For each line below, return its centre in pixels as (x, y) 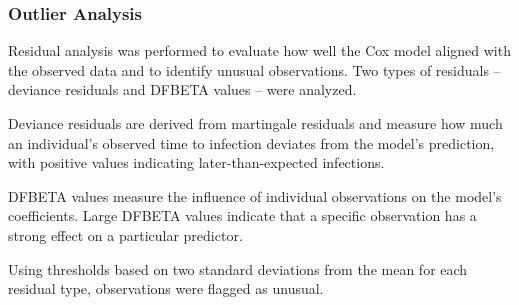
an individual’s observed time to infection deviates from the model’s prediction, (251, 142)
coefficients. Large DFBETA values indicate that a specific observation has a (242, 215)
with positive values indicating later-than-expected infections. (196, 162)
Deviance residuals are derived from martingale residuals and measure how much (255, 123)
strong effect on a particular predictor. (125, 234)
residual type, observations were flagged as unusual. (166, 288)
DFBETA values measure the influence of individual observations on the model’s (255, 195)
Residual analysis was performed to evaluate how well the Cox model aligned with (259, 50)
